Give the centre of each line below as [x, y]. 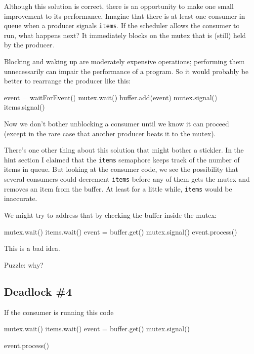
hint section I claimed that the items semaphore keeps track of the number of [122, 159]
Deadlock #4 [38, 291]
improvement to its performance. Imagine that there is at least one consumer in [125, 16]
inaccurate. [21, 198]
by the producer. [29, 45]
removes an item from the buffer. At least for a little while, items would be [118, 188]
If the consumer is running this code [59, 312]
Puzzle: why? [24, 264]
